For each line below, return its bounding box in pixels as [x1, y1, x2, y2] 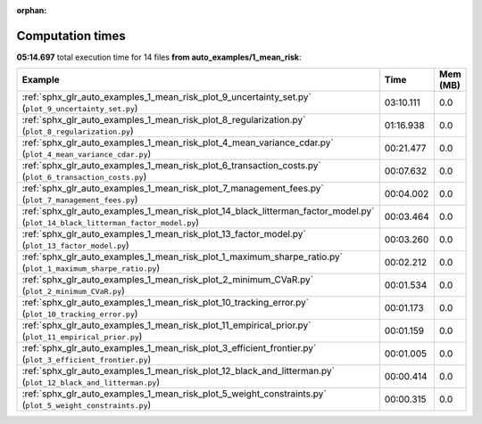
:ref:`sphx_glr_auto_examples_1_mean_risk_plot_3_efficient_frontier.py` [21, 342, 317, 355]
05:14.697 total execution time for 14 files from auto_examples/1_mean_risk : [16, 52, 303, 62]
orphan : [16, 5, 47, 15]
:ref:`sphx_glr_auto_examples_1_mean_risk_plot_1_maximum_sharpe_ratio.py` [21, 250, 344, 263]
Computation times [16, 28, 126, 44]
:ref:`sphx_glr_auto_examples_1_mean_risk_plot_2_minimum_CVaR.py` [21, 273, 314, 286]
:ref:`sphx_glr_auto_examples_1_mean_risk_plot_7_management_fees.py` [21, 183, 325, 195]
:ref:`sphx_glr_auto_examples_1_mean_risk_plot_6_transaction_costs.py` [21, 159, 321, 172]
